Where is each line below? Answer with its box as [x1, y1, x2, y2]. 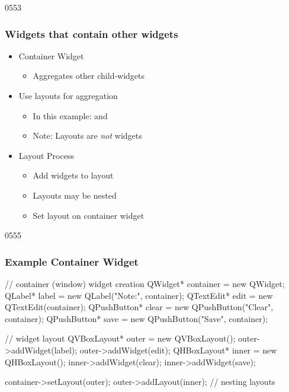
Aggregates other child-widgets [33, 69, 145, 82]
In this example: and [33, 109, 108, 122]
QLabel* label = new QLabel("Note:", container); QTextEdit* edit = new [5, 289, 273, 301]
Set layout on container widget [33, 209, 144, 221]
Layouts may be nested [33, 189, 117, 201]
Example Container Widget [5, 254, 139, 269]
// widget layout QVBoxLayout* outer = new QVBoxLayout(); [5, 332, 236, 345]
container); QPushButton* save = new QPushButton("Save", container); [5, 312, 268, 324]
